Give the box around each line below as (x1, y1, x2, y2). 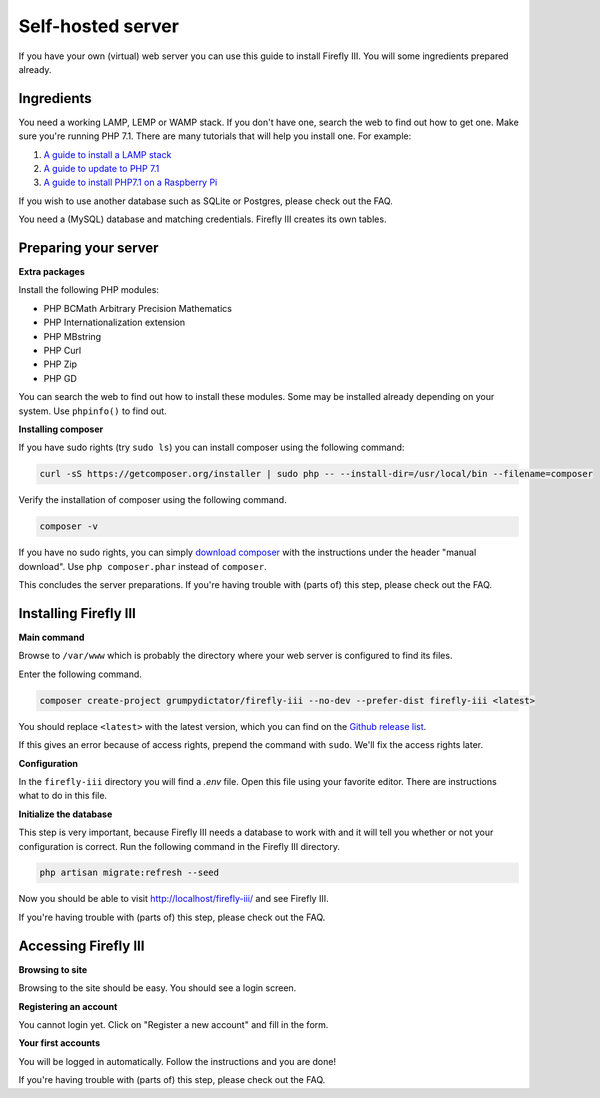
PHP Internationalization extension (43, 316, 186, 329)
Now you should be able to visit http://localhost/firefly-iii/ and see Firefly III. (18, 893, 329, 905)
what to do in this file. (18, 790, 108, 802)
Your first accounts (18, 1037, 100, 1049)
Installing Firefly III (18, 605, 137, 622)
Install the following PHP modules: (18, 284, 160, 296)
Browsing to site (18, 963, 88, 975)
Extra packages (18, 266, 85, 278)
